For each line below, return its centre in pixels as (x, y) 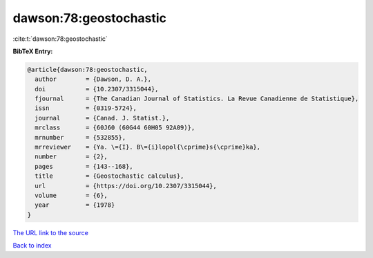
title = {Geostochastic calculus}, (109, 176)
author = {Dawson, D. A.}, (93, 79)
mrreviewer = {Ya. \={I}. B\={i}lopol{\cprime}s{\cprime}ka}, (148, 147)
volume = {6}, (71, 195)
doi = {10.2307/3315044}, (97, 89)
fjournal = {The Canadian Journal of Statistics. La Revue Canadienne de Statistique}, (197, 99)
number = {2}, (71, 157)
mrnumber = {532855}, (80, 137)
